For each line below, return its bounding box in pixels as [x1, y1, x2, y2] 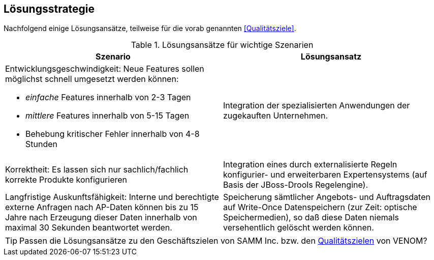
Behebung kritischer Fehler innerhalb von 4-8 [25, 129, 200, 139]
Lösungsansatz [300, 51, 362, 62]
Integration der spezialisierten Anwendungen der [223, 100, 410, 111]
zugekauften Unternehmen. [223, 110, 328, 121]
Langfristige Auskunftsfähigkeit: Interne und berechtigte [5, 192, 219, 203]
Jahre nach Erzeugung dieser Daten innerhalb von [5, 212, 197, 223]
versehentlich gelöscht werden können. [223, 222, 374, 233]
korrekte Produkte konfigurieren [5, 175, 128, 185]
